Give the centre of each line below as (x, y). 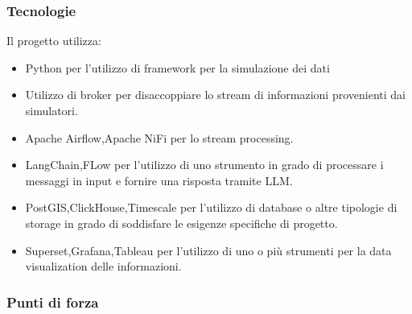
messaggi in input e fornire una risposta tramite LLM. (159, 180)
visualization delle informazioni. (103, 266)
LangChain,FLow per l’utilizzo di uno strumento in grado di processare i (204, 165)
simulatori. (51, 110)
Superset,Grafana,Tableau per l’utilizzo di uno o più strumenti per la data (208, 250)
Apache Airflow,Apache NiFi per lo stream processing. (159, 137)
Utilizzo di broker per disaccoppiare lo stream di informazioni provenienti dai (215, 95)
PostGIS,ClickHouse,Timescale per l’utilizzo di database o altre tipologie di (211, 207)
